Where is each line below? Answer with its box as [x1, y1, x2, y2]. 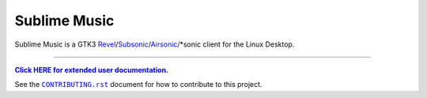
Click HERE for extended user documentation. [14, 65, 169, 74]
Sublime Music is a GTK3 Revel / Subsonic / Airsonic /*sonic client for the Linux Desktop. [14, 40, 295, 49]
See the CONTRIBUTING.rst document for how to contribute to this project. [14, 80, 263, 89]
